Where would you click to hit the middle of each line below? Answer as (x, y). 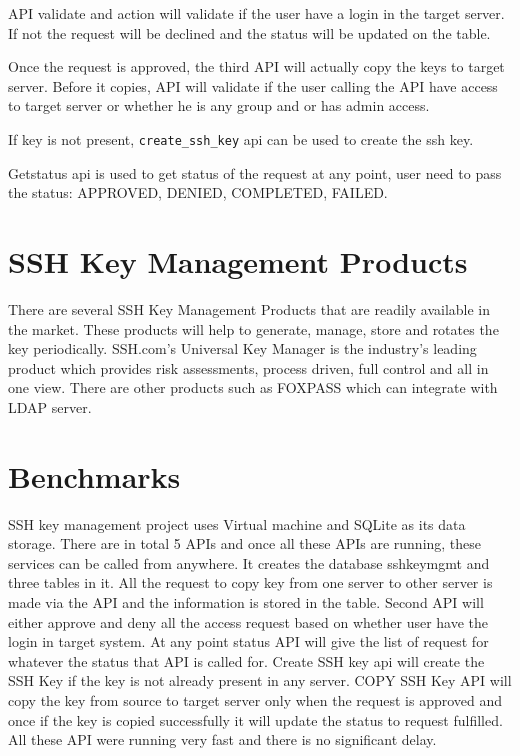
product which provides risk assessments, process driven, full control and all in (248, 367)
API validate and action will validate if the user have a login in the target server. (256, 13)
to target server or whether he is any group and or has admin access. (219, 105)
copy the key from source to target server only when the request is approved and (255, 699)
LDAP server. (50, 406)
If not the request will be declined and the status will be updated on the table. (249, 32)
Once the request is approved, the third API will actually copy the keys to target (256, 66)
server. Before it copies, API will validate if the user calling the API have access (253, 85)
